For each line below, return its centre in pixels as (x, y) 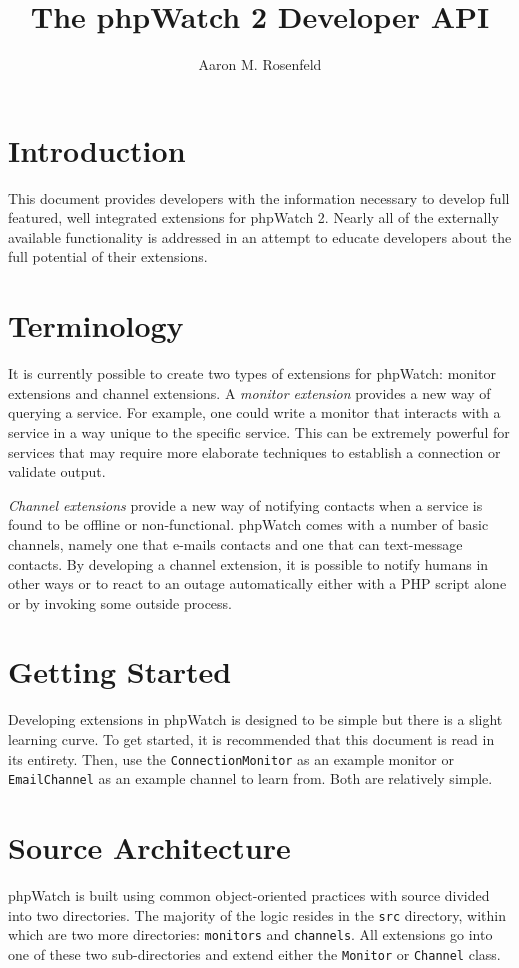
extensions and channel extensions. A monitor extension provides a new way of (249, 392)
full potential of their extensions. (108, 256)
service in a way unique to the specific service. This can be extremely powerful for (259, 431)
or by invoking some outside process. (120, 602)
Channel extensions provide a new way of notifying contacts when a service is (245, 504)
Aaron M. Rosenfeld (260, 64)
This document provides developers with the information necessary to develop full (259, 197)
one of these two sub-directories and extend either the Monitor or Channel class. (254, 953)
